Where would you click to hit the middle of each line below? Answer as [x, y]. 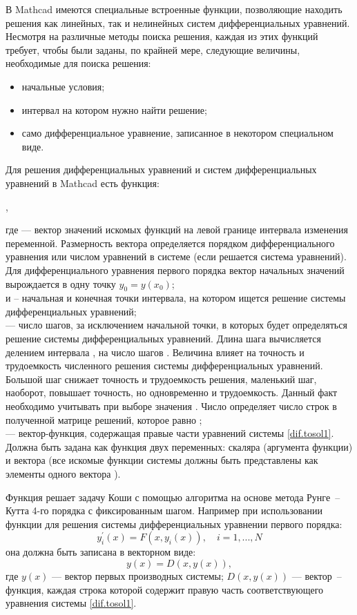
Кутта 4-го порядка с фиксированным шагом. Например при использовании [164, 510]
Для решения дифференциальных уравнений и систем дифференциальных [161, 169]
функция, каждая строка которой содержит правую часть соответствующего [165, 589]
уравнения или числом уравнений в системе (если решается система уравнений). [176, 256]
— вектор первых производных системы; [138, 575]
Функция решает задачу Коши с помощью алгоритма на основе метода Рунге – [173, 497]
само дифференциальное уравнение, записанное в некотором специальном [177, 133]
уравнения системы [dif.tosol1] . [71, 603]
